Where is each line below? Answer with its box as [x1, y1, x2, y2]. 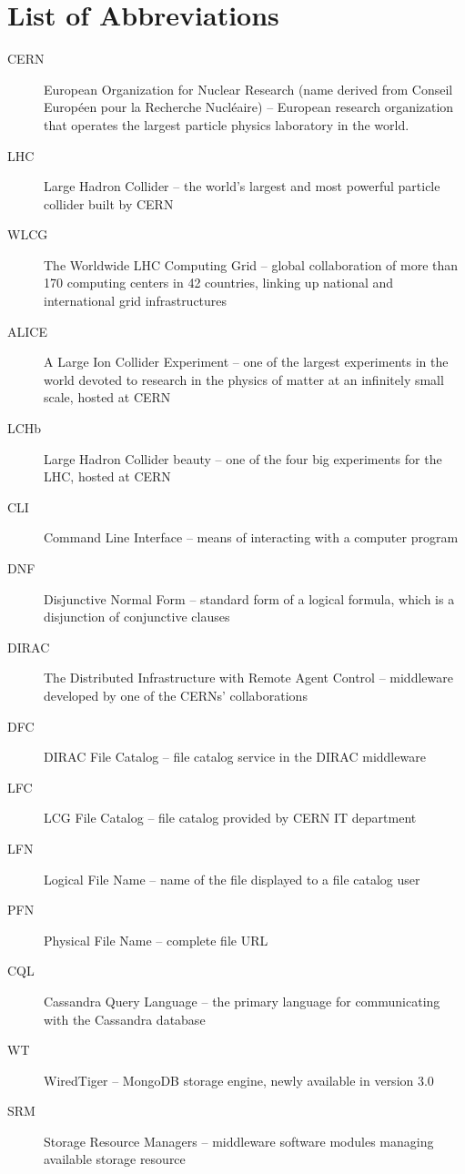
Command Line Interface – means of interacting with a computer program [44, 528, 459, 547]
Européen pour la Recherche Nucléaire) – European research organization [44, 97, 454, 116]
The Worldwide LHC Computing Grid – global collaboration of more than [44, 255, 459, 274]
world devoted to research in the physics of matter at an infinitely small [44, 369, 444, 389]
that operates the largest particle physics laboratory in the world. [44, 115, 409, 134]
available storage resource [44, 1149, 186, 1169]
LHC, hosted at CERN [44, 467, 171, 486]
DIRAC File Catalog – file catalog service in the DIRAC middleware [44, 747, 426, 766]
